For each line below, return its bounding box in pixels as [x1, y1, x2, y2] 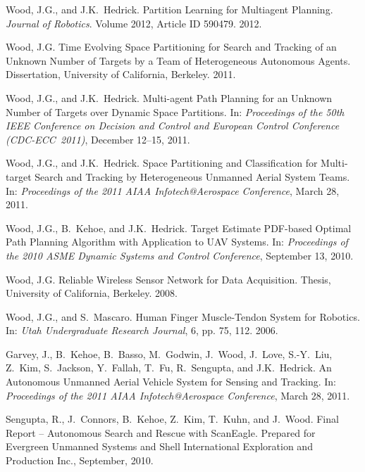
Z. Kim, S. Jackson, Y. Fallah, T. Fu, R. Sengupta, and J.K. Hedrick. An [6, 360, 332, 375]
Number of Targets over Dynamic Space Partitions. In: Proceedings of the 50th [6, 104, 345, 119]
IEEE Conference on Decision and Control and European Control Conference [6, 118, 340, 133]
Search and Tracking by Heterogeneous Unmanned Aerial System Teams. [35, 169, 350, 184]
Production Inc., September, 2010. [6, 453, 154, 468]
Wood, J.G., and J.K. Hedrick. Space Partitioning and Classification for [6, 155, 318, 170]
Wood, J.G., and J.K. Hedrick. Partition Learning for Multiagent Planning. [6, 2, 333, 16]
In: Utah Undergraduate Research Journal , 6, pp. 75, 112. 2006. [6, 323, 278, 338]
